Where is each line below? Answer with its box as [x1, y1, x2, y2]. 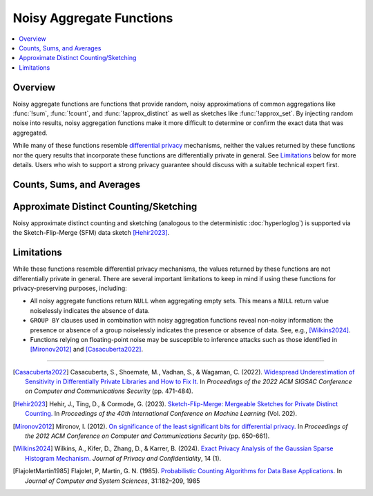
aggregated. [12, 128, 48, 137]
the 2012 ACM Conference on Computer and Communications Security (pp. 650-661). [25, 432, 270, 440]
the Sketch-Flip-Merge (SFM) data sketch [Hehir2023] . [12, 229, 170, 237]
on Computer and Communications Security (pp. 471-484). [25, 387, 193, 395]
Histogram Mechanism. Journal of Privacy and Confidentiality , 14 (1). [25, 454, 222, 462]
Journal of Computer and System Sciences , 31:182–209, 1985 [25, 477, 200, 485]
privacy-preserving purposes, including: [12, 284, 127, 292]
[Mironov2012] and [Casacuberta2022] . [30, 345, 144, 354]
